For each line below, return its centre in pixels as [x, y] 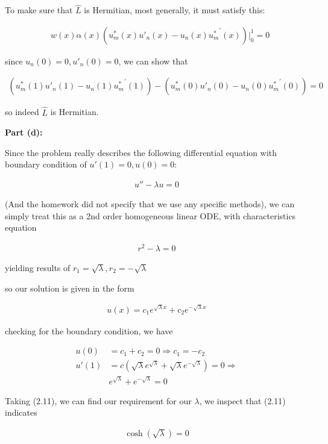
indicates [21, 412]
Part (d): [24, 132]
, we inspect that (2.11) [242, 400]
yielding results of [38, 267]
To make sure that [39, 10]
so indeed [22, 112]
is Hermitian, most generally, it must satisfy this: [175, 10]
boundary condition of [46, 164]
